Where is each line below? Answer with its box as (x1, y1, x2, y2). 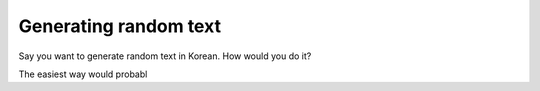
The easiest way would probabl (18, 68, 148, 80)
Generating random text (18, 15, 222, 37)
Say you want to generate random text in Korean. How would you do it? (18, 50, 312, 62)
